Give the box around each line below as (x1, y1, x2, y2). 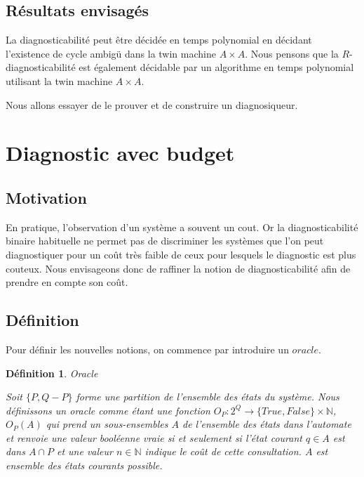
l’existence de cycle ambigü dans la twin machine (6, 46, 216, 60)
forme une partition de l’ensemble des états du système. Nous (76, 389, 339, 404)
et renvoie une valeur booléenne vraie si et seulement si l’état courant (6, 430, 302, 445)
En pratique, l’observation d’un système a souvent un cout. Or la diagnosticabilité (6, 219, 358, 234)
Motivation (6, 186, 87, 208)
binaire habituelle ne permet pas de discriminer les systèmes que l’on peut (6, 233, 324, 248)
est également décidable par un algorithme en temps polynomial (79, 60, 354, 74)
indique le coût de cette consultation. (144, 444, 302, 459)
